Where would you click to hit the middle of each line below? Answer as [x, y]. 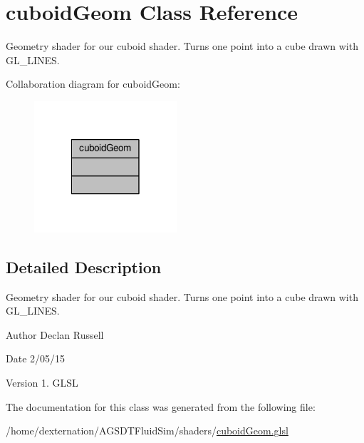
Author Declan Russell [55, 334]
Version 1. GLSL [42, 383]
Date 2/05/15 [36, 358]
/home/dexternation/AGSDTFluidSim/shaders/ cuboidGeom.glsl [147, 431]
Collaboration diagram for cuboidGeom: [93, 84]
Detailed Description [84, 266]
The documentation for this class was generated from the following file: [161, 406]
